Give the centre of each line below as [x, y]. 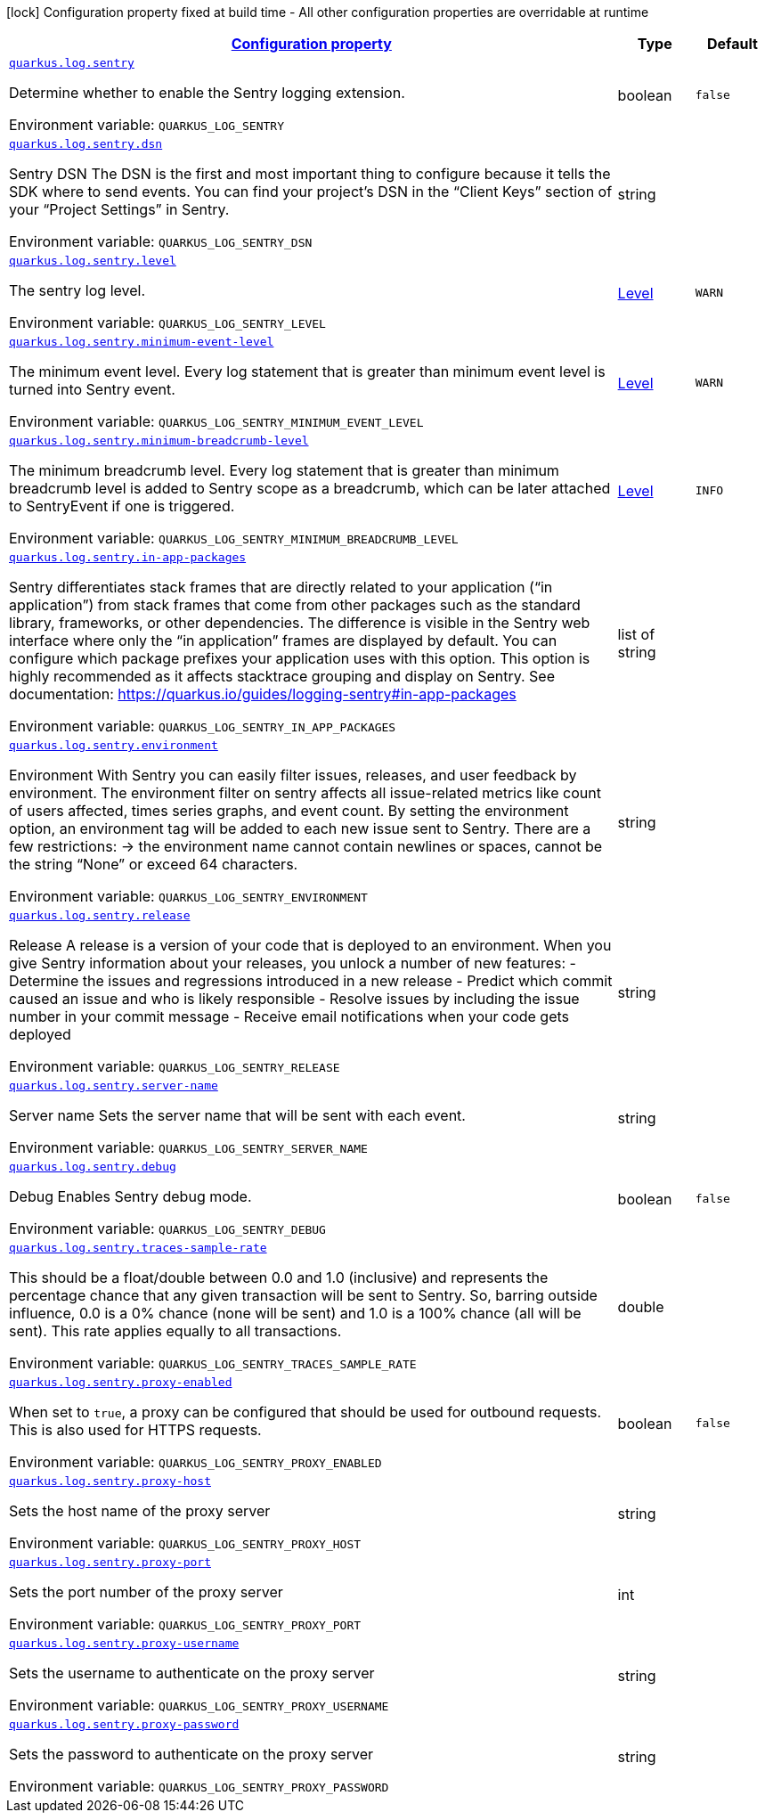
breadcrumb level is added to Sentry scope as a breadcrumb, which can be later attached [310, 488]
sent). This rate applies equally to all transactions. [175, 1331]
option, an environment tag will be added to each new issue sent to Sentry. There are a [300, 828]
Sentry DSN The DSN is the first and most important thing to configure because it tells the [310, 174]
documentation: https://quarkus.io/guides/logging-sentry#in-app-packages [263, 694]
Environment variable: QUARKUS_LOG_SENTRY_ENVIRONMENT [188, 896]
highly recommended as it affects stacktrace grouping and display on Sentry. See [282, 676]
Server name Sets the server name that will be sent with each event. [237, 1115]
